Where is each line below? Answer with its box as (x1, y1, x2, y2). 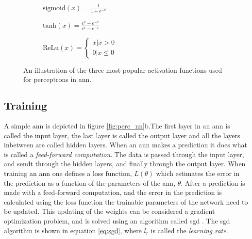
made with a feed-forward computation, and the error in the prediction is (4, 187, 222, 197)
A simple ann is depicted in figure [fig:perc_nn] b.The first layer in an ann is (4, 121, 230, 131)
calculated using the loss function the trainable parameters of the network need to (4, 196, 248, 207)
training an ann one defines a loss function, (4, 168, 132, 178)
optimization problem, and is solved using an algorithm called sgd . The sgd (4, 215, 230, 225)
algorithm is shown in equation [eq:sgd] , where (4, 225, 142, 235)
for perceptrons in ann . (23, 74, 92, 84)
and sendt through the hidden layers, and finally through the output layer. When (4, 159, 246, 169)
